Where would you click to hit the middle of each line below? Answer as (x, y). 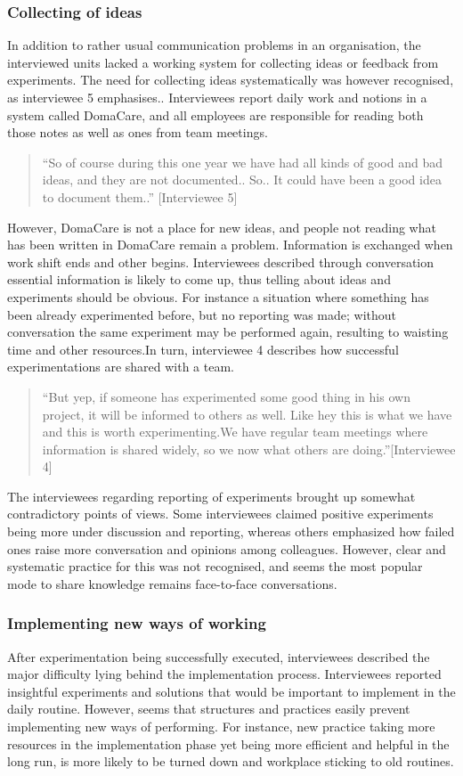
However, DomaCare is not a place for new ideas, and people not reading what (222, 227)
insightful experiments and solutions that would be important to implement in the (231, 691)
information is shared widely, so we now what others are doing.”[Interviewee (249, 449)
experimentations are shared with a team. (121, 367)
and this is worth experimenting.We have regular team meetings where (235, 432)
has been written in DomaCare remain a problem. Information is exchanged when (230, 245)
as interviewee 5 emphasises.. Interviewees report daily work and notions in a (217, 97)
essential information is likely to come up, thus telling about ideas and (199, 279)
